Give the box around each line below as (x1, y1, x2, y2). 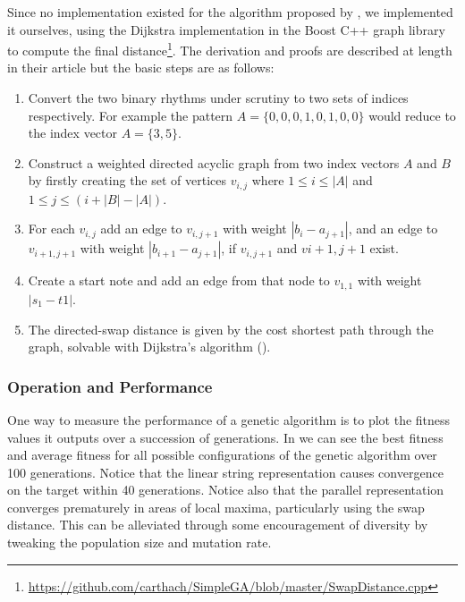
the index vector (28, 123, 118, 142)
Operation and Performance (7, 375, 213, 397)
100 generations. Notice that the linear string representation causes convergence (7, 462, 444, 481)
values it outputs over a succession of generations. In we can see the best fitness (7, 428, 444, 446)
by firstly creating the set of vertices (28, 171, 227, 190)
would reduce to (368, 106, 456, 124)
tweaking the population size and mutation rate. (7, 533, 272, 552)
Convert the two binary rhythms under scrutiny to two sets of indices (28, 89, 409, 107)
